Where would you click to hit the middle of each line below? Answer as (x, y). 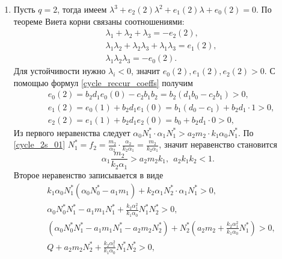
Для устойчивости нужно (60, 71)
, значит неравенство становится (218, 144)
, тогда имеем (82, 9)
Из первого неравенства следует (72, 132)
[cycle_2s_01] (39, 144)
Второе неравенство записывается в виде (88, 174)
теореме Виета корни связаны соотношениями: (99, 21)
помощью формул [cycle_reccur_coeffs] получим (103, 82)
